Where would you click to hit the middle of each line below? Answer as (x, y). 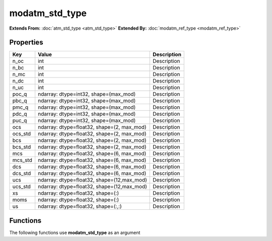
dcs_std (22, 174)
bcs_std (22, 147)
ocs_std (22, 134)
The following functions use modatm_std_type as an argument (75, 232)
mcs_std (22, 160)
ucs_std (22, 187)
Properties (26, 43)
